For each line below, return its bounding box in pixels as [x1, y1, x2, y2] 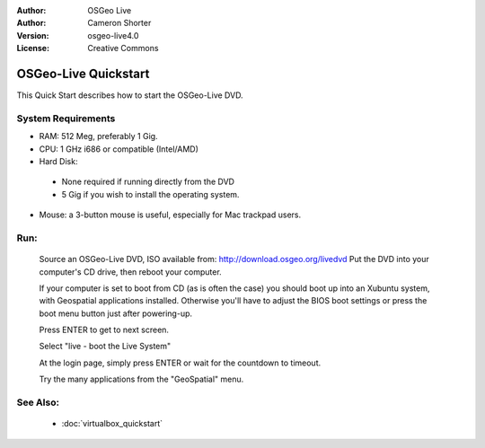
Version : [16, 30, 49, 40]
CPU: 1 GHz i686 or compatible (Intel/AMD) [39, 144, 199, 154]
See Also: [16, 396, 60, 408]
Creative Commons [87, 43, 159, 54]
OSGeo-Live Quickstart [16, 66, 150, 81]
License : [16, 43, 49, 54]
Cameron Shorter [87, 18, 152, 29]
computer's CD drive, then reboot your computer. [39, 266, 222, 277]
